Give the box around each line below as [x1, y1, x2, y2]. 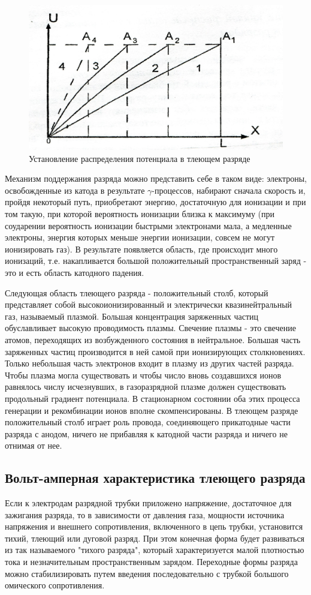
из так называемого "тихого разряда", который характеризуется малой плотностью [5, 543, 304, 556]
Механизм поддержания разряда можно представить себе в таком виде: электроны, [5, 172, 307, 185]
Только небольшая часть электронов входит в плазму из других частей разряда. [5, 357, 294, 369]
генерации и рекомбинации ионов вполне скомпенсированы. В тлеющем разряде [5, 404, 298, 416]
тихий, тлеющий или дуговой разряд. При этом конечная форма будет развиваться [5, 531, 305, 544]
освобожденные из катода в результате [5, 184, 145, 196]
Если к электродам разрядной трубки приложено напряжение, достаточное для [5, 497, 292, 509]
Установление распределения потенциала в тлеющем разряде [29, 152, 250, 164]
